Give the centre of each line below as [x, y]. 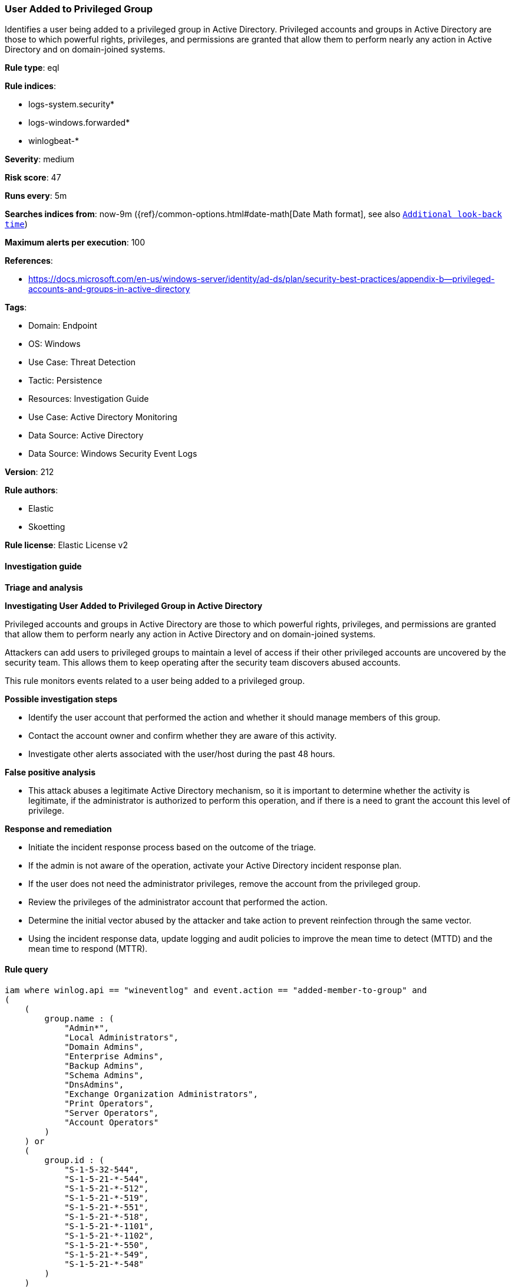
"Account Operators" [112, 1122]
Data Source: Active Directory [86, 435]
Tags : [16, 307]
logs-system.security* [72, 104]
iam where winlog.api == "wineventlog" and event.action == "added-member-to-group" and [216, 990]
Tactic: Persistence [65, 381]
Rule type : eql [32, 68]
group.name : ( [79, 1018]
